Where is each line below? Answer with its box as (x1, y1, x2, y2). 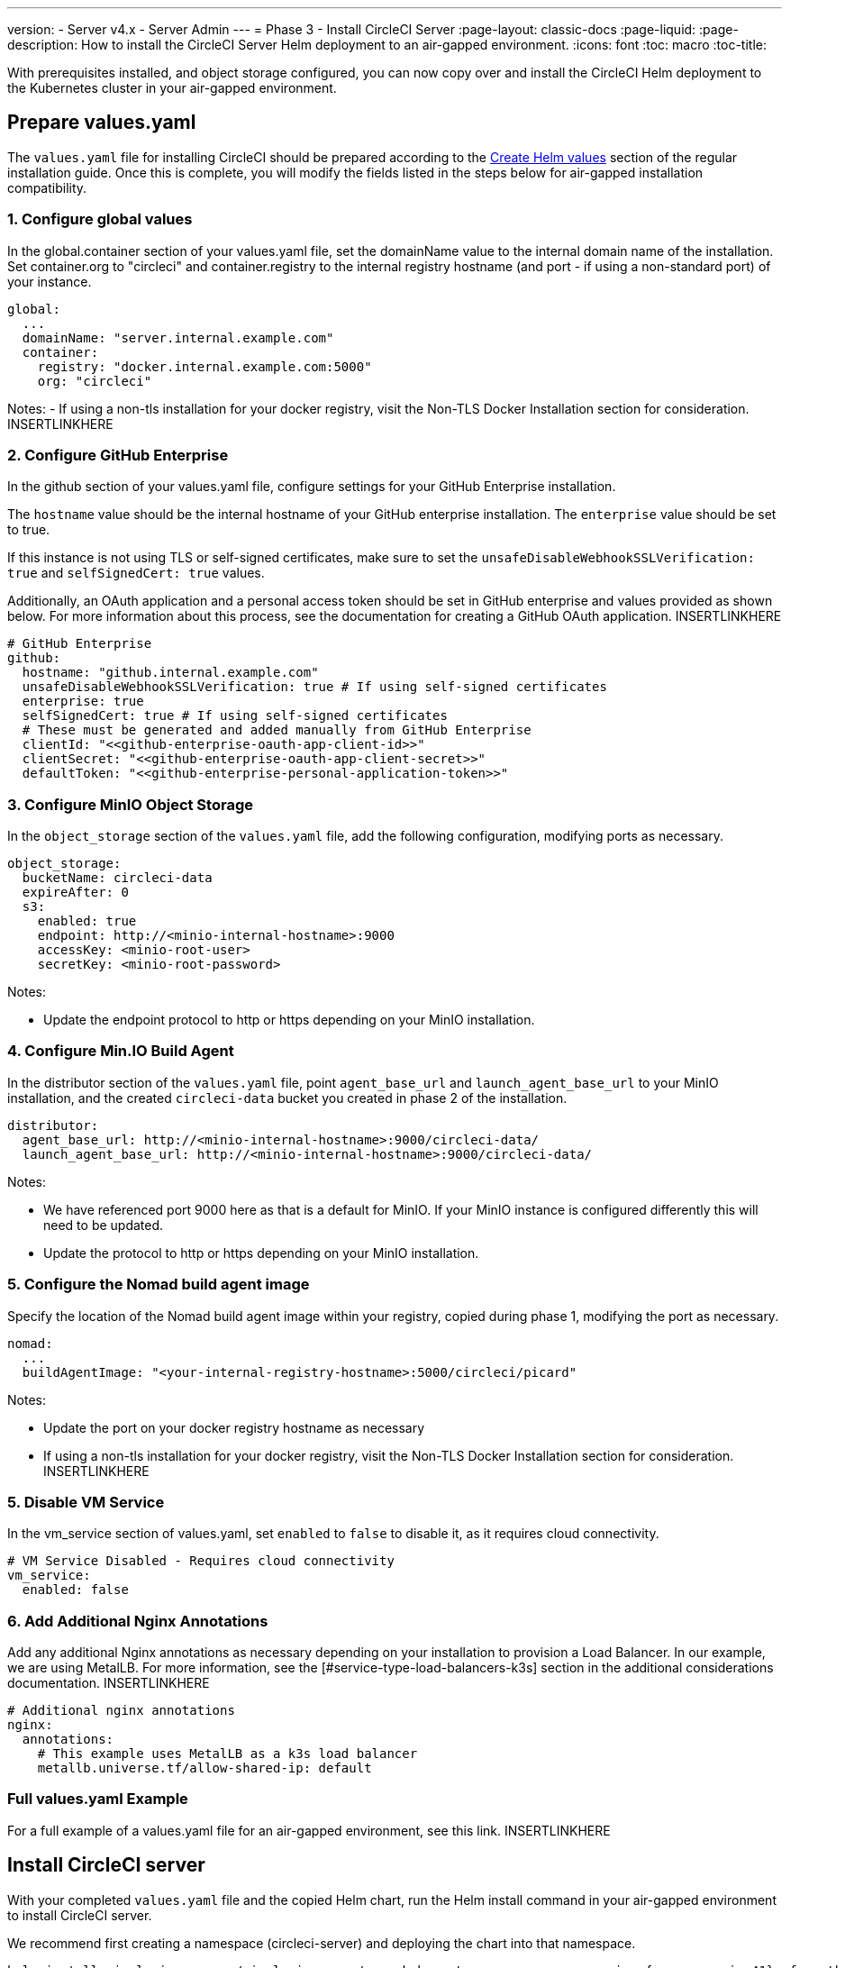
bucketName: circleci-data (22, 870, 213, 886)
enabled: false (22, 1582, 129, 1598)
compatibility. (7, 179, 87, 196)
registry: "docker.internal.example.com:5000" (37, 359, 372, 374)
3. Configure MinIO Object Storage (7, 795, 253, 814)
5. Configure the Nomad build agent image (7, 1275, 310, 1294)
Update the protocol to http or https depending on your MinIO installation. (43, 1244, 479, 1261)
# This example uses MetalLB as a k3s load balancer (37, 1746, 418, 1762)
